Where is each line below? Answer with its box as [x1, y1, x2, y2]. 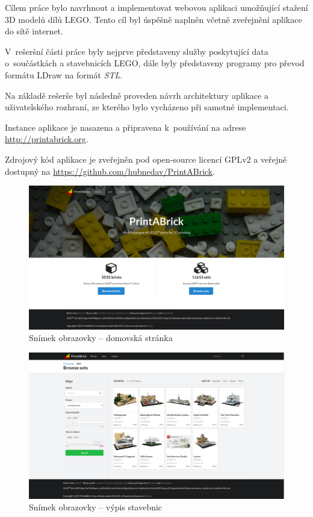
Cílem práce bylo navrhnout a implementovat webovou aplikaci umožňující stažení [5, 1, 308, 13]
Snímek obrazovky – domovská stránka [29, 331, 173, 344]
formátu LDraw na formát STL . [5, 68, 123, 81]
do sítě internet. [5, 25, 63, 37]
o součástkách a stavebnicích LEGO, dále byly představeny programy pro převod [5, 57, 305, 69]
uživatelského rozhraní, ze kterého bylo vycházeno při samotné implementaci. [5, 101, 289, 113]
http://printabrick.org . [5, 133, 88, 145]
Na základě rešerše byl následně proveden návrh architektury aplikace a [5, 89, 268, 101]
